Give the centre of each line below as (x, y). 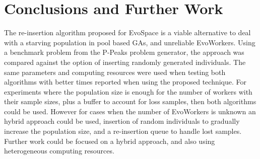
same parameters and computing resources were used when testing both (115, 72)
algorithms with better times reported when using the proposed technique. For (125, 82)
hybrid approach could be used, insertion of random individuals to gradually (122, 121)
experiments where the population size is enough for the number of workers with (128, 91)
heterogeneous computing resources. (59, 151)
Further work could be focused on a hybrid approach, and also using (110, 141)
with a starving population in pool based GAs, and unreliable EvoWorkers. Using (130, 42)
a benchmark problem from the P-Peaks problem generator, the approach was (124, 52)
